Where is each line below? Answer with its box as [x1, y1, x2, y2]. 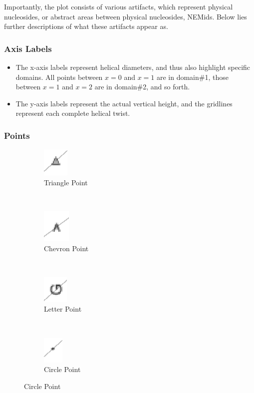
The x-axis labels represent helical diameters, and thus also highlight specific [15, 62, 251, 72]
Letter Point [44, 304, 82, 314]
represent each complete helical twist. [15, 108, 130, 118]
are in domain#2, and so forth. [94, 81, 190, 92]
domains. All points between [15, 71, 103, 82]
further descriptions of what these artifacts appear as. [4, 21, 168, 31]
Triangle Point [44, 177, 88, 187]
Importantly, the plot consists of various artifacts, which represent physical [4, 1, 233, 11]
